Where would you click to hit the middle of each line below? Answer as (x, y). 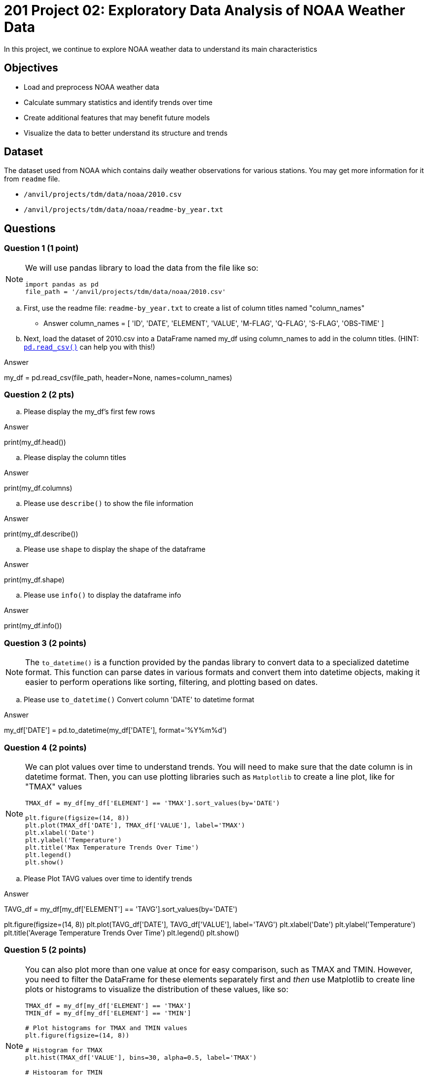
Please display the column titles (75, 458)
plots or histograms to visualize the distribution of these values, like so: (157, 989)
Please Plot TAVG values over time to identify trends (108, 878)
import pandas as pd (62, 284)
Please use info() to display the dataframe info (103, 595)
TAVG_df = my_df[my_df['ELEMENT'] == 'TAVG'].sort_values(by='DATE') (121, 909)
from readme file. (32, 179)
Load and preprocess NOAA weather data (91, 87)
